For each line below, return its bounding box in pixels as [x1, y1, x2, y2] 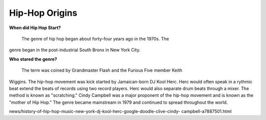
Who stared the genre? [9, 56, 58, 62]
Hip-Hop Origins [9, 7, 77, 18]
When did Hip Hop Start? [9, 25, 61, 31]
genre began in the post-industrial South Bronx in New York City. [9, 47, 140, 53]
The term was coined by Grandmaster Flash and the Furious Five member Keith [21, 67, 182, 74]
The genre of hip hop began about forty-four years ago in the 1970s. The [21, 36, 169, 41]
